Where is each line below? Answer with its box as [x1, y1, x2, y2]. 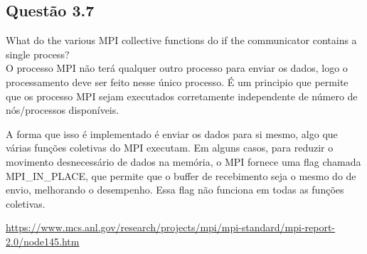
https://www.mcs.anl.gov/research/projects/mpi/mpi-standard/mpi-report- [6, 220, 336, 235]
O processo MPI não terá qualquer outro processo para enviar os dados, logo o [6, 60, 348, 75]
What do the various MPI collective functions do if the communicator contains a [6, 33, 357, 48]
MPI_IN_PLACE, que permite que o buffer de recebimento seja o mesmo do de [6, 168, 356, 183]
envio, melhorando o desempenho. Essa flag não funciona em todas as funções [6, 182, 344, 197]
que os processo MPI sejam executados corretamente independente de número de [6, 88, 358, 103]
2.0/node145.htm [6, 233, 80, 248]
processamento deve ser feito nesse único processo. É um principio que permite [6, 74, 349, 89]
